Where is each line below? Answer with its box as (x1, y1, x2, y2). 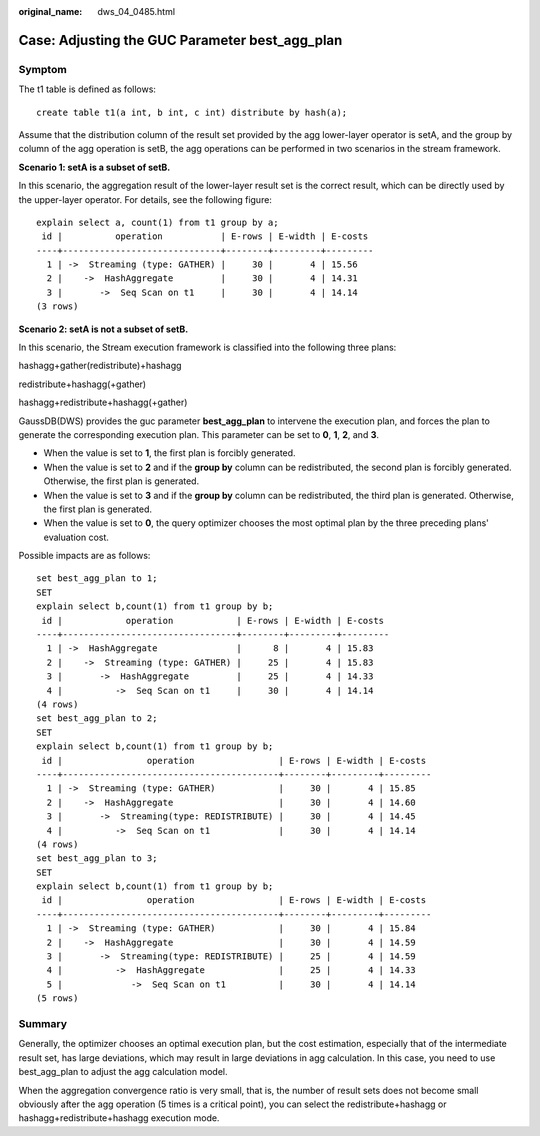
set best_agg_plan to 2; (36, 713, 158, 724)
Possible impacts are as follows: (18, 550, 151, 562)
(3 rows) (36, 301, 79, 312)
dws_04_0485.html (97, 6, 175, 17)
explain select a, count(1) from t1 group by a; (36, 216, 279, 228)
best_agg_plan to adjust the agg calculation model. (18, 1066, 229, 1078)
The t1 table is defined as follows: (18, 83, 157, 95)
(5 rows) (36, 993, 79, 1004)
